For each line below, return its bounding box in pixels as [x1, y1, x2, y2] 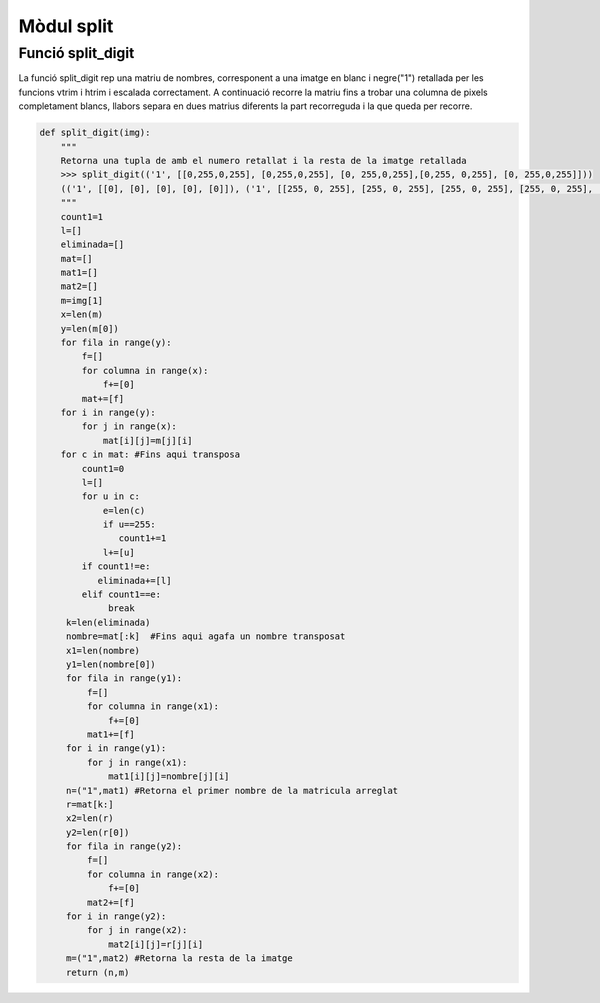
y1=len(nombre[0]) [65, 659, 157, 670]
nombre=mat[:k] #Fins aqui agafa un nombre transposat [65, 631, 346, 642]
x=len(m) [60, 309, 104, 320]
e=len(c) [102, 505, 146, 516]
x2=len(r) [65, 813, 114, 824]
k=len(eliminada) [65, 616, 151, 628]
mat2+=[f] [86, 896, 135, 908]
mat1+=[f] [86, 728, 135, 740]
